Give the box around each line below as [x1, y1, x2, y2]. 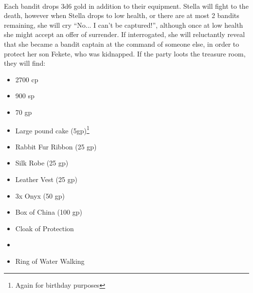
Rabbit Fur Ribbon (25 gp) [15, 141, 97, 151]
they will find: [4, 58, 46, 68]
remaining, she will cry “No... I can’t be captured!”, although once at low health [4, 19, 243, 30]
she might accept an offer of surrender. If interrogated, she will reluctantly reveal [4, 29, 245, 39]
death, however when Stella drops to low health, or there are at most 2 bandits [4, 10, 239, 20]
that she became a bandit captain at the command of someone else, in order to [4, 38, 239, 49]
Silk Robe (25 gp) [15, 158, 69, 168]
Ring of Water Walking [15, 256, 85, 266]
